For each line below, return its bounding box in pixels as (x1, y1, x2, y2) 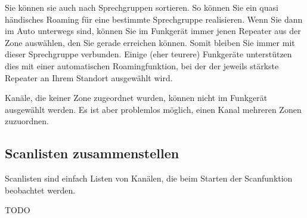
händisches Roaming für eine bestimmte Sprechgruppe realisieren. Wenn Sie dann (5, 13, 303, 25)
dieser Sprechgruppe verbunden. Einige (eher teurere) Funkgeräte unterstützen (5, 48, 292, 60)
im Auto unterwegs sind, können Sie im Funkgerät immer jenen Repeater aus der (5, 24, 301, 37)
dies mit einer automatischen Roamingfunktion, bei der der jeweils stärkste (5, 59, 279, 72)
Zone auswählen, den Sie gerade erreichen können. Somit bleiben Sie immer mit (5, 36, 295, 48)
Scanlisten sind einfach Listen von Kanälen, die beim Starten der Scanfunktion (5, 172, 293, 185)
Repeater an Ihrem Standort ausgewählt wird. (5, 71, 173, 84)
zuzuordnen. (5, 115, 49, 127)
